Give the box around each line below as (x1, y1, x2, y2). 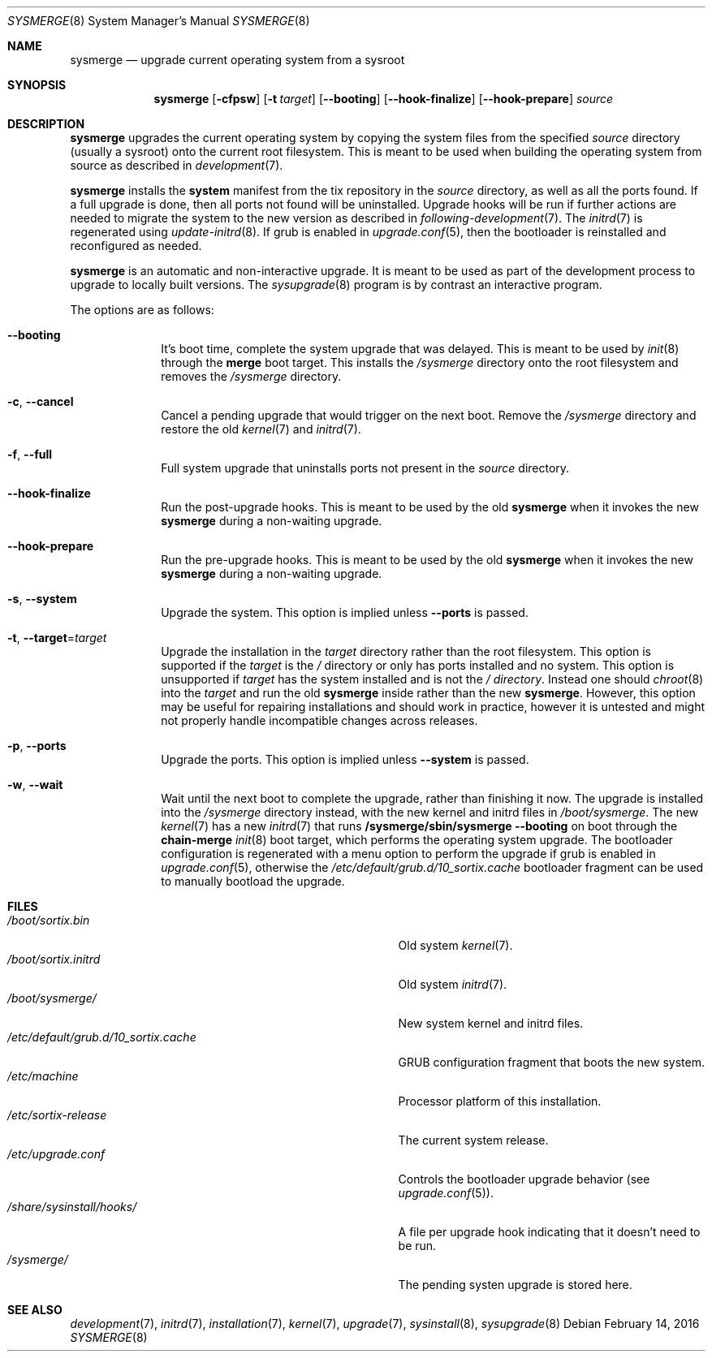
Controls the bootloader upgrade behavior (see (398, 1172, 650, 1186)
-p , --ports (7, 739, 67, 752)
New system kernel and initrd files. (398, 1016, 584, 1030)
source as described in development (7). (70, 158, 283, 172)
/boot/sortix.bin (7, 913, 90, 927)
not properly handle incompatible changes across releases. (161, 713, 478, 727)
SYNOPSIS (7, 78, 67, 92)
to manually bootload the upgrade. (161, 874, 345, 888)
